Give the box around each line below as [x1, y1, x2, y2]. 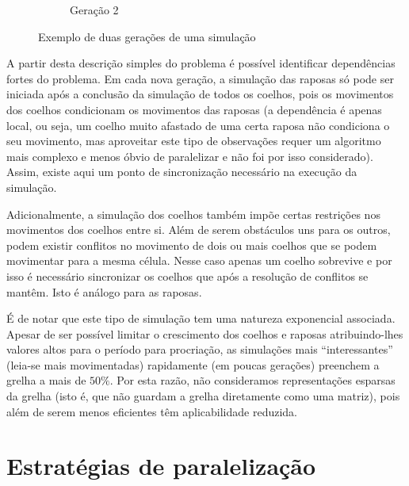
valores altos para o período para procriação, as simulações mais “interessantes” [6, 341, 393, 358]
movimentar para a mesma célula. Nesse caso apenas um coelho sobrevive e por [6, 252, 392, 269]
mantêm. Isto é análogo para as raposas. [6, 283, 202, 300]
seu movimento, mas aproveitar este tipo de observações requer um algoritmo [6, 132, 381, 149]
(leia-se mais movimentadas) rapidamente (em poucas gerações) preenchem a [6, 356, 380, 373]
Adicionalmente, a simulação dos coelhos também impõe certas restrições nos [6, 205, 380, 222]
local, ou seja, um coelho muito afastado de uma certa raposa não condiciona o [6, 117, 390, 133]
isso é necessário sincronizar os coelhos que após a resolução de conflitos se [6, 267, 369, 284]
